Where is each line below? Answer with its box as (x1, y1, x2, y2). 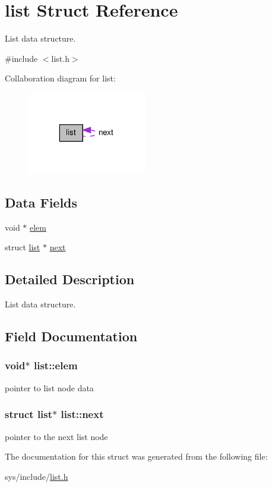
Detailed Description (5, 270, 135, 288)
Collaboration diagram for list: (5, 72, 116, 84)
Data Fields (5, 193, 78, 211)
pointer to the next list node (5, 430, 108, 442)
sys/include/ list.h (5, 470, 68, 482)
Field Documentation (5, 327, 138, 345)
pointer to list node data (5, 381, 94, 394)
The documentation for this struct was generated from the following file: (5, 450, 268, 463)
